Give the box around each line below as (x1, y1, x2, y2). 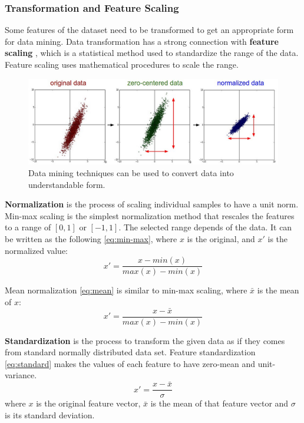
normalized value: (5, 244, 68, 256)
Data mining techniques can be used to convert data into (28, 166, 234, 179)
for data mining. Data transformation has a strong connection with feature (5, 35, 279, 47)
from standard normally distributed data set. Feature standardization (5, 346, 256, 358)
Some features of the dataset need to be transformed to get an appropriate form (5, 24, 294, 36)
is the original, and (187, 232, 255, 244)
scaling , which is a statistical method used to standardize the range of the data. (5, 47, 299, 59)
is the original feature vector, (36, 397, 141, 409)
